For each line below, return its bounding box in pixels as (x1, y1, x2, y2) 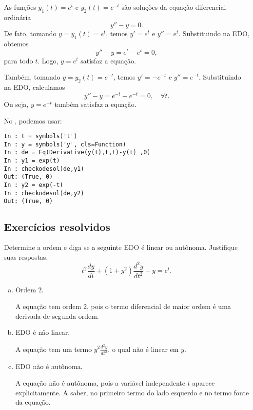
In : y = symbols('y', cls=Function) (4, 141, 126, 148)
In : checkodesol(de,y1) (4, 165, 84, 172)
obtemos (4, 39, 29, 49)
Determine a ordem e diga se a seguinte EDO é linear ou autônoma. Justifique (4, 242, 238, 252)
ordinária (4, 12, 31, 22)
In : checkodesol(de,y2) (4, 189, 84, 197)
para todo (4, 55, 33, 65)
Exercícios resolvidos (4, 219, 110, 234)
